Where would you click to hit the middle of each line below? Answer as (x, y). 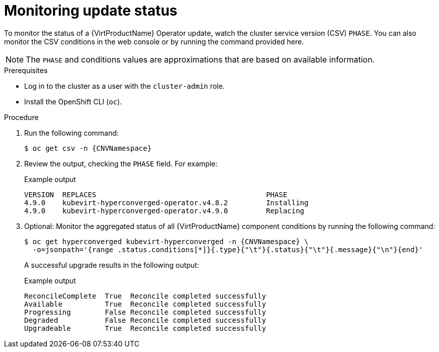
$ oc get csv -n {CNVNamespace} (88, 148)
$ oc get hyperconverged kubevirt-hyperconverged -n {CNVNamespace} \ (166, 241)
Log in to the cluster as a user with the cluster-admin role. (125, 86)
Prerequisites (26, 70)
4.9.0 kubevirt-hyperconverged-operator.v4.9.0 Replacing (164, 211)
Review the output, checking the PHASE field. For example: (121, 163)
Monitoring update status (91, 11)
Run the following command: (71, 133)
